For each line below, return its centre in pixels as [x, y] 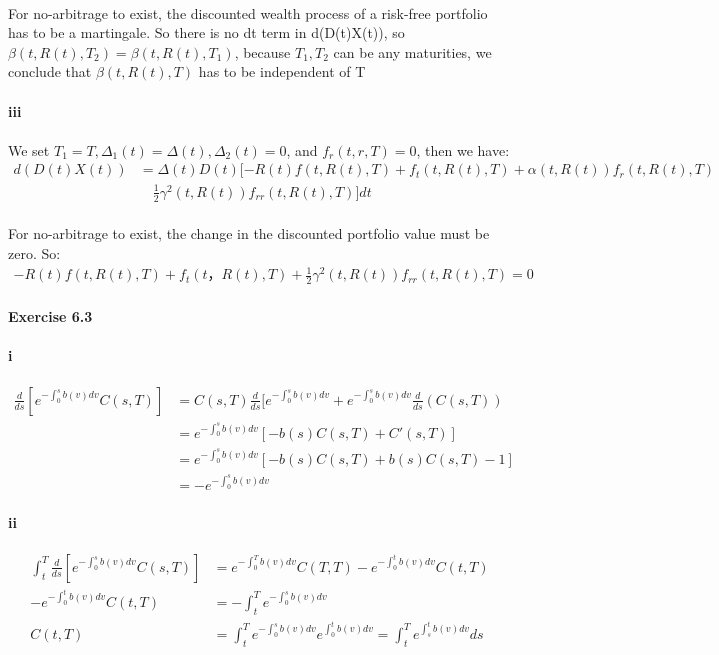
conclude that [50, 71]
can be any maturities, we [412, 51]
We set [29, 149]
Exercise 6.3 [50, 315]
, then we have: [463, 149]
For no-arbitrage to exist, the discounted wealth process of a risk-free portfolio [248, 12]
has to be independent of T [282, 71]
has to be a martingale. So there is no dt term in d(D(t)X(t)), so [206, 32]
